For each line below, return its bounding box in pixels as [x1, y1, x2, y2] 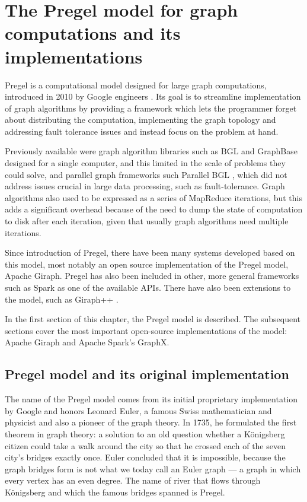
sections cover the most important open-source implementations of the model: [5, 324, 287, 336]
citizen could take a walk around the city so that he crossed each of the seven [5, 439, 286, 452]
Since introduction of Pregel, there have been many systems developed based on [5, 246, 295, 259]
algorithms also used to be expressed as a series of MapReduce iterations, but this [5, 191, 302, 204]
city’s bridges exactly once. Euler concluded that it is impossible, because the [5, 451, 286, 463]
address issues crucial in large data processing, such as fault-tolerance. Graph [5, 180, 285, 192]
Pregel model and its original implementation [5, 365, 289, 383]
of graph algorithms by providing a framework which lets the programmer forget [5, 101, 297, 114]
